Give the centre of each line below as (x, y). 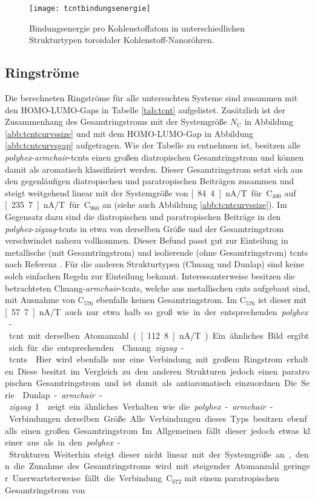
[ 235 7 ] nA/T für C (48, 205)
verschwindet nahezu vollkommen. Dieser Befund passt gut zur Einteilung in (147, 240)
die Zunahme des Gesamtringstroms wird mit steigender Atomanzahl (146, 466)
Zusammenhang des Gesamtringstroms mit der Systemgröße (116, 122)
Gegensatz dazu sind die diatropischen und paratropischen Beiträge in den (143, 216)
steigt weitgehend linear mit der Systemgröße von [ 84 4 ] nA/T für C (139, 192)
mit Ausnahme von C (45, 300)
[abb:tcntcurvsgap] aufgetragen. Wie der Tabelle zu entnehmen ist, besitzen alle (153, 145)
